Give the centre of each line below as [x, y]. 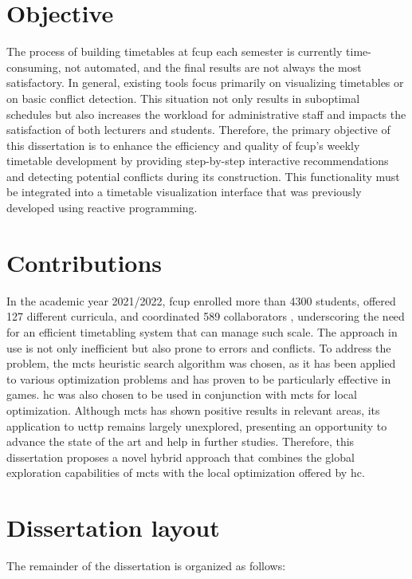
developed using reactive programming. [102, 208]
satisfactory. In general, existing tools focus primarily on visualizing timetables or [205, 83]
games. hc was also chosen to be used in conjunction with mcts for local [182, 394]
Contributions [84, 262]
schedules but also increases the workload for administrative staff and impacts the [206, 114]
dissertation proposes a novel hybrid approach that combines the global [180, 457]
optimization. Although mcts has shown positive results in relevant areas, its [193, 410]
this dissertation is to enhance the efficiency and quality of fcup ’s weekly [183, 145]
